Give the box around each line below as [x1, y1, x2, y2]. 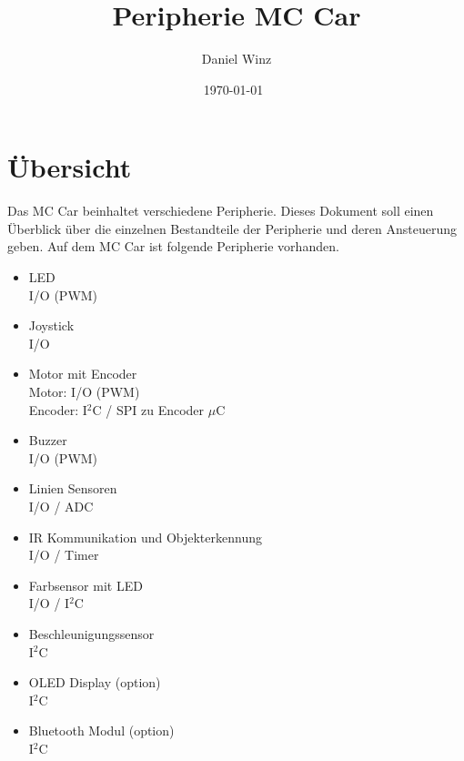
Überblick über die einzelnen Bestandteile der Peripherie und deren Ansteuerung [7, 218, 457, 238]
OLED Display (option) [28, 673, 161, 692]
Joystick [28, 316, 75, 335]
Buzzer [28, 431, 67, 450]
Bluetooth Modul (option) [28, 721, 175, 740]
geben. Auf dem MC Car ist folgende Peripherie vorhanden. [7, 237, 339, 256]
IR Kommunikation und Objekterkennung [28, 527, 262, 546]
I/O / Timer [28, 545, 99, 564]
